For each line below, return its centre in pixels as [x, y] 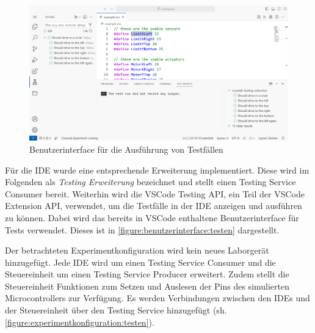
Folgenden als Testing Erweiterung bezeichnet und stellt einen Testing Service [150, 182]
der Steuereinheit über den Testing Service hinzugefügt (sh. [116, 310]
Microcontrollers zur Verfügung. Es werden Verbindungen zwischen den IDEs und [157, 298]
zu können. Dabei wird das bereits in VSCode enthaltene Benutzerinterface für [152, 217]
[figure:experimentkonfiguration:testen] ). [80, 322]
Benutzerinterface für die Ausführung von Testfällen [126, 149]
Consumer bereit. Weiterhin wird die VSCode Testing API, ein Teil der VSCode [155, 193]
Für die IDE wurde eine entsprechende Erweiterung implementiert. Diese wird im [157, 170]
